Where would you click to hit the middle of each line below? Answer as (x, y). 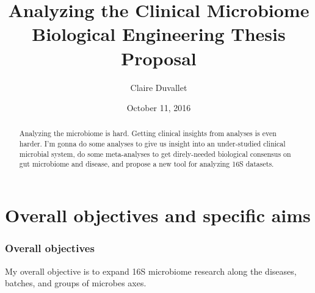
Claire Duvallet (159, 87)
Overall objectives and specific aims (158, 215)
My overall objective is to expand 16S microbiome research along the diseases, (151, 271)
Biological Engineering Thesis (159, 34)
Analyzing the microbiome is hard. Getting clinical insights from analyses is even (148, 133)
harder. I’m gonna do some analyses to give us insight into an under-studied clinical (152, 144)
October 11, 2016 (159, 108)
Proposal (159, 58)
